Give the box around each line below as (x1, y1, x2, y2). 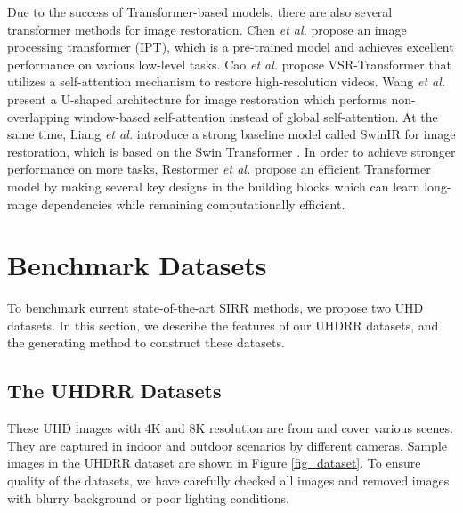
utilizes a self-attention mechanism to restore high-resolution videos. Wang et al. (7, 72, 446, 91)
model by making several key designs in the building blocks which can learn (7, 176, 420, 195)
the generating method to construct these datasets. (7, 333, 285, 352)
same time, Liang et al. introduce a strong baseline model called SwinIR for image (7, 125, 456, 143)
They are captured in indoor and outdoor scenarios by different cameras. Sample (7, 436, 448, 454)
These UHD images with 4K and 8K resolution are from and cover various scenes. (7, 419, 453, 437)
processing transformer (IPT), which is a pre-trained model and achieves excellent (7, 37, 454, 56)
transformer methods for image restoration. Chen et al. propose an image (7, 20, 407, 38)
